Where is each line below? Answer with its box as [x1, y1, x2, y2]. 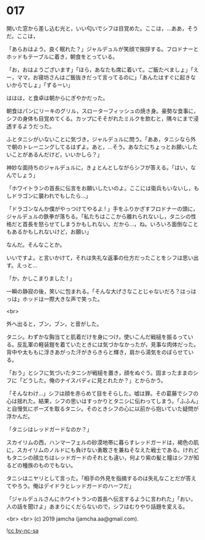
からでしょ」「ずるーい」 [11, 81, 73, 89]
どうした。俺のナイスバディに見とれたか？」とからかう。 [22, 377, 166, 384]
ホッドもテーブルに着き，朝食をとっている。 [6, 53, 118, 60]
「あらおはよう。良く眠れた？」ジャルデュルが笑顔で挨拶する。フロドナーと [6, 45, 199, 53]
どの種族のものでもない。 [11, 461, 76, 468]
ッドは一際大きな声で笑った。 [27, 295, 103, 303]
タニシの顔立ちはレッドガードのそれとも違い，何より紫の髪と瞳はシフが [11, 454, 194, 461]
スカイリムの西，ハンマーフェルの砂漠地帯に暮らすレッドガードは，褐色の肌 [6, 438, 199, 446]
